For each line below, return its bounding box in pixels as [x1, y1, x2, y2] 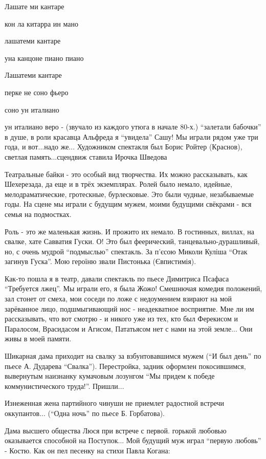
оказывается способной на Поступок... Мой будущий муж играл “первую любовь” [5, 435, 261, 446]
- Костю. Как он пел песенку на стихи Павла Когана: [5, 445, 170, 455]
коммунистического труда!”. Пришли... [5, 380, 124, 391]
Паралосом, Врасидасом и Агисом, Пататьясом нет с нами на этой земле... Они [5, 323, 253, 334]
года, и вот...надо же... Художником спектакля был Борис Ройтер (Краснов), [5, 141, 242, 152]
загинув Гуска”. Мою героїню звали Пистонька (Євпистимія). [5, 256, 196, 267]
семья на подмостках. [5, 208, 72, 219]
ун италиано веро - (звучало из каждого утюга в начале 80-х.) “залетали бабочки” [5, 121, 261, 132]
